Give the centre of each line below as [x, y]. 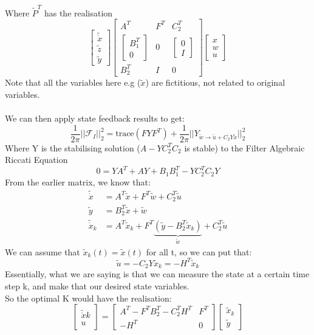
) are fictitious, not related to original [215, 82]
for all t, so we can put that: [199, 251]
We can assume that [43, 251]
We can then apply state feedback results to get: [95, 118]
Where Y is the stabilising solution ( [73, 147]
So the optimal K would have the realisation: [88, 298]
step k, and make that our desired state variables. [97, 286]
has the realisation [78, 12]
